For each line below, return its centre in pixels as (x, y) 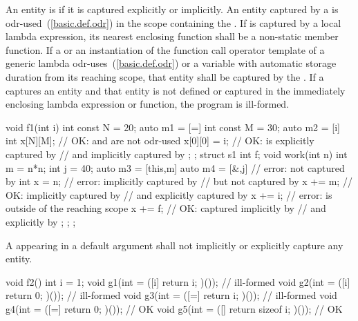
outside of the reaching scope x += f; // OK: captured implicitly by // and (166, 208)
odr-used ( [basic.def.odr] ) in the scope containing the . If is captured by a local (173, 22)
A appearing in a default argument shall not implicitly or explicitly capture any (175, 245)
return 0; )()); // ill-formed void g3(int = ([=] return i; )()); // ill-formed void (171, 295)
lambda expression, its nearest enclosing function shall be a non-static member (172, 36)
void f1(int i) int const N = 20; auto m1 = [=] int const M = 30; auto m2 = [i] (173, 127)
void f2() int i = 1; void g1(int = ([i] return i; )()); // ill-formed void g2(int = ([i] (178, 281)
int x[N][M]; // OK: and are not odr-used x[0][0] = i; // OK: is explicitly (160, 140)
